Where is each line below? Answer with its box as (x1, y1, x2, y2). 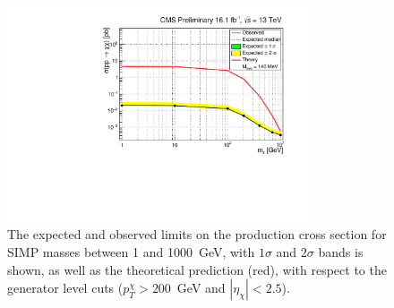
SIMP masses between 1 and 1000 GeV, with (7, 242, 255, 261)
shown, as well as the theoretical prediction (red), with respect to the (7, 260, 387, 278)
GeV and (176, 278, 226, 297)
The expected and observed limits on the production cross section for (7, 225, 387, 244)
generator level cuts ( (7, 278, 124, 297)
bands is (318, 242, 364, 261)
